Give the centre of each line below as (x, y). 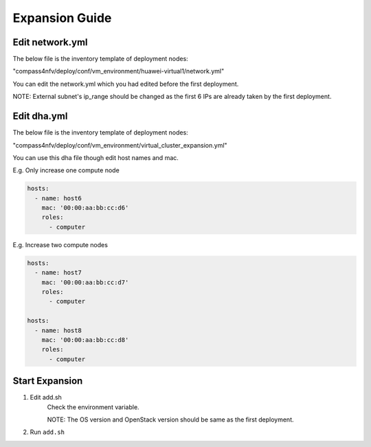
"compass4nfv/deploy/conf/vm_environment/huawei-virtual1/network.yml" (119, 71)
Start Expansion (48, 381)
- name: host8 (58, 330)
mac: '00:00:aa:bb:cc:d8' (85, 340)
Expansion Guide (62, 18)
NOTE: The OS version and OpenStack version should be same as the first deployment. (171, 420)
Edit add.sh (46, 398)
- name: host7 (58, 273)
